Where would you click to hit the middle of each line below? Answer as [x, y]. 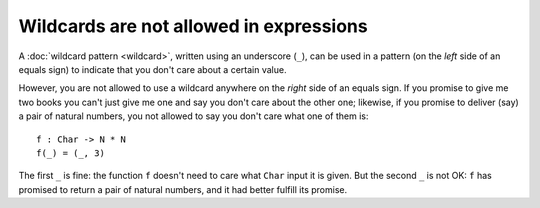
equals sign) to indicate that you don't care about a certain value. [152, 69]
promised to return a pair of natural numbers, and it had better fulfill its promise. [183, 189]
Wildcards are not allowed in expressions [193, 26]
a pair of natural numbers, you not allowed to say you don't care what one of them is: [193, 116]
